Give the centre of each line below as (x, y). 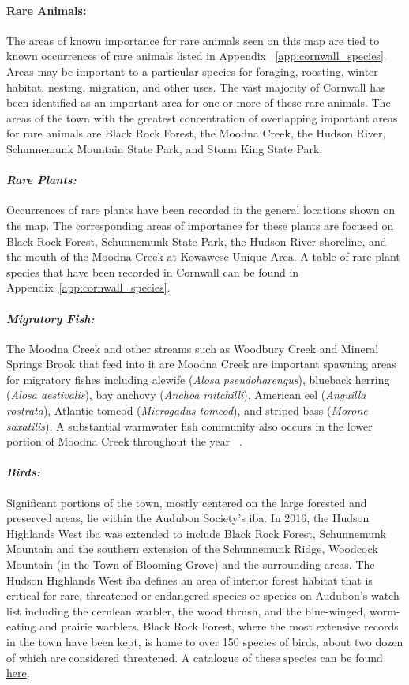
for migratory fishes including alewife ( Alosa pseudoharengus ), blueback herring (198, 379)
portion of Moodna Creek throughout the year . (124, 441)
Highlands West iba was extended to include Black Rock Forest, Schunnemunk (197, 533)
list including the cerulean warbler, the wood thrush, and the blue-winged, (186, 610)
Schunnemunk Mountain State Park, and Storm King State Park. (165, 148)
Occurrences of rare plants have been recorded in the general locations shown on (201, 210)
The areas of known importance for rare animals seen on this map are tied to (193, 40)
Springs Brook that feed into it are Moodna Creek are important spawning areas (201, 364)
